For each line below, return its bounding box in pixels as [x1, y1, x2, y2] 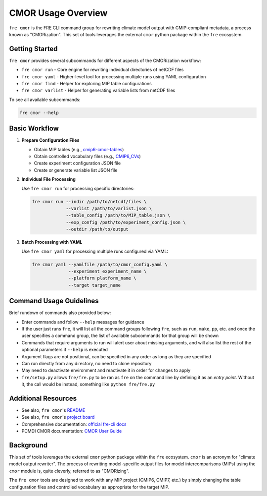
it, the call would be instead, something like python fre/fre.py [21, 382, 155, 387]
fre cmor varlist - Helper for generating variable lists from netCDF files [21, 87, 176, 94]
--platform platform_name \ [68, 276, 136, 281]
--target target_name [68, 282, 121, 288]
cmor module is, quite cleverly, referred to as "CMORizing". [9, 468, 130, 474]
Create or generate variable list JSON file [34, 167, 118, 173]
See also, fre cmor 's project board [21, 414, 95, 420]
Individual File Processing [21, 176, 76, 182]
